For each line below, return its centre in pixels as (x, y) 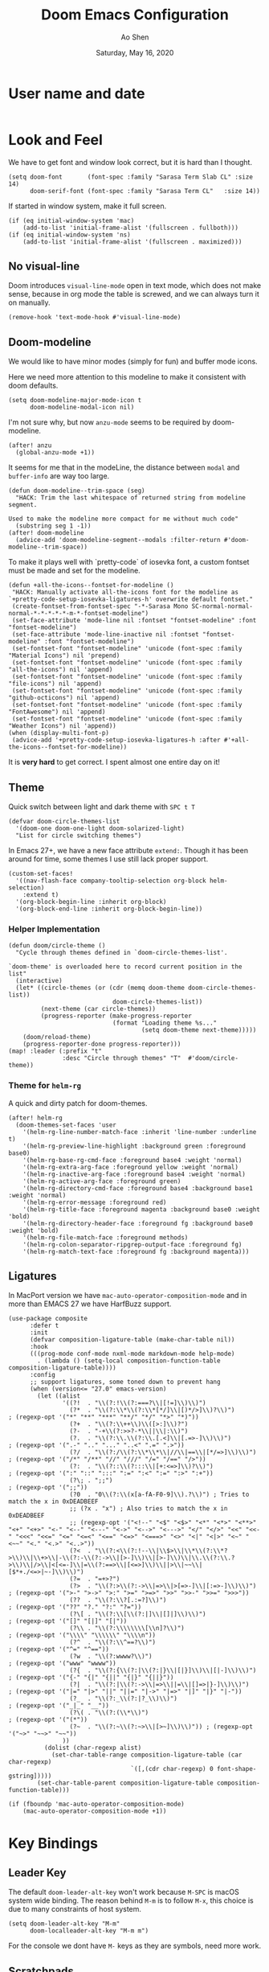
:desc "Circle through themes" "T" (122, 1058)
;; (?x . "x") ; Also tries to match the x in (149, 1509)
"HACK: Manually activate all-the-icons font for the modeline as (125, 593)
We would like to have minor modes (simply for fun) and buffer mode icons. (133, 362)
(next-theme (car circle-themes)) (98, 1009)
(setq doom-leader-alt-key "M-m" (64, 1924)
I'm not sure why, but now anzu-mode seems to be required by (110, 422)
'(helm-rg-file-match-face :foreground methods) (106, 1237)
